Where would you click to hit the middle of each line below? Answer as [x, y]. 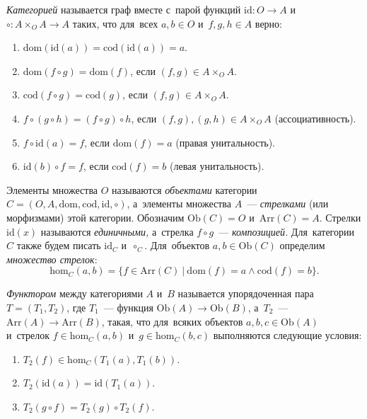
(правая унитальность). [226, 142]
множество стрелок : [52, 259]
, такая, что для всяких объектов [172, 321]
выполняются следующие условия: [287, 335]
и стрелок [28, 335]
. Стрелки [340, 217]
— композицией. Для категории [286, 231]
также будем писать [59, 245]
